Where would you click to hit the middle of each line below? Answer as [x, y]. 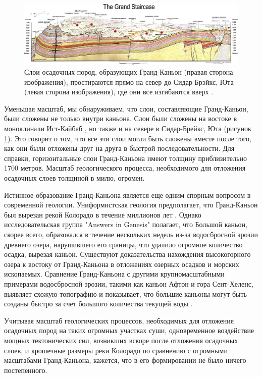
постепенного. [26, 370]
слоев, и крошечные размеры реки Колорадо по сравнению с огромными [116, 350]
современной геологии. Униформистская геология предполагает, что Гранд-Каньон [131, 205]
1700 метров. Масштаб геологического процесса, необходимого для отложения [125, 168]
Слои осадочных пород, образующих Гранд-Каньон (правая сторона [129, 72]
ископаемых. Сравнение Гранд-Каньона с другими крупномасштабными [114, 274]
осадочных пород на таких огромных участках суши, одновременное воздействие [129, 330]
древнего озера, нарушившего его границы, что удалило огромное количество [123, 244]
